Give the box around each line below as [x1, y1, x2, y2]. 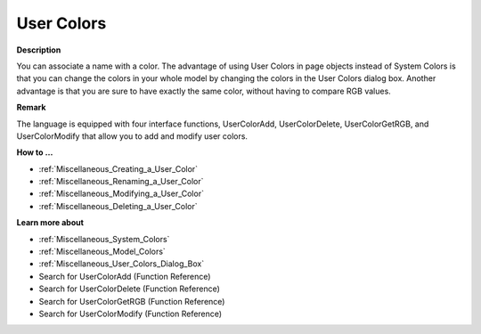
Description [16, 45, 61, 55]
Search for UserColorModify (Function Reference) [38, 308, 223, 319]
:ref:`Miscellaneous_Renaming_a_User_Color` [38, 176, 204, 187]
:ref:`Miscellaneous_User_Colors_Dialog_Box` [38, 258, 205, 269]
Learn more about [16, 217, 85, 228]
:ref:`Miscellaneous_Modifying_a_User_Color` [38, 188, 205, 200]
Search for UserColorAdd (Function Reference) [38, 271, 211, 281]
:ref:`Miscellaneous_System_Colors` [38, 233, 170, 244]
